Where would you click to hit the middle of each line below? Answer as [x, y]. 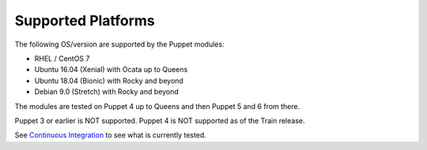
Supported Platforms [85, 21]
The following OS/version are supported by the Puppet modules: [119, 44]
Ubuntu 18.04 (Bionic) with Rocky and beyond [109, 81]
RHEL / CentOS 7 [62, 58]
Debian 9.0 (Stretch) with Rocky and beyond [106, 92]
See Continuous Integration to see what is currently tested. [111, 135]
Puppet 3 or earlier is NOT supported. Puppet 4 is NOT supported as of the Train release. [160, 120]
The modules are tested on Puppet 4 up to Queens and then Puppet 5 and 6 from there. [157, 106]
